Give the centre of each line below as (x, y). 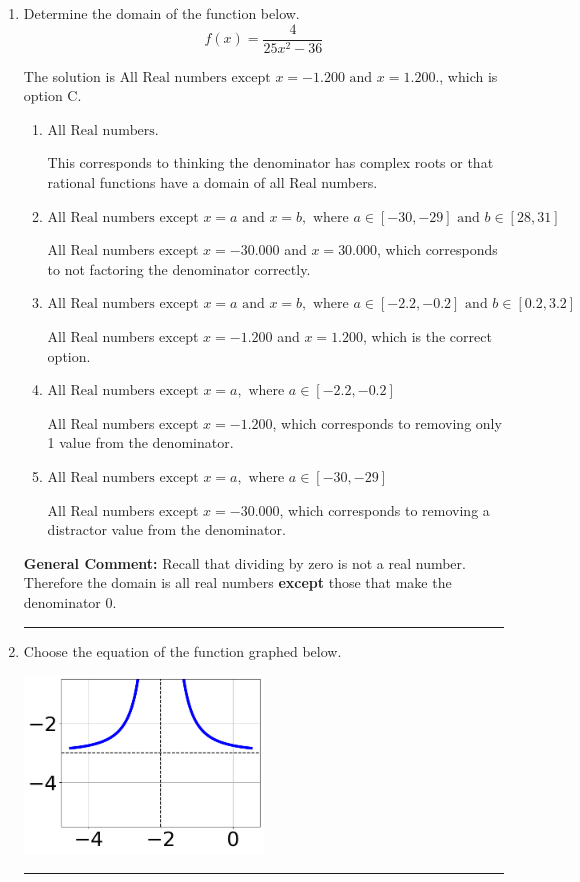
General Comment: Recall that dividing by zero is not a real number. (244, 562)
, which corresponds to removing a (384, 509)
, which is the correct (427, 336)
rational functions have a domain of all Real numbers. (212, 182)
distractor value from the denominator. (166, 529)
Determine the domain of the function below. (161, 13)
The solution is (69, 75)
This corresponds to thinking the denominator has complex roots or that (270, 162)
